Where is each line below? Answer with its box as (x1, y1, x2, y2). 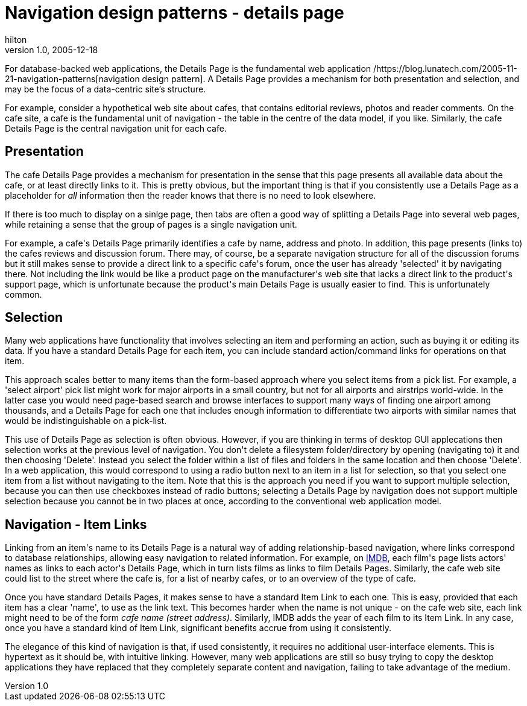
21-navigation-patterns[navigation (5, 73, 140, 84)
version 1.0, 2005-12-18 (5, 44, 98, 55)
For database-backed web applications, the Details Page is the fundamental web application (5, 63, 371, 74)
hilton (5, 34, 27, 45)
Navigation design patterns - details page (5, 2, 344, 23)
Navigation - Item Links (5, 516, 147, 532)
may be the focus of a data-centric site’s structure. (5, 83, 206, 94)
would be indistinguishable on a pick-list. (5, 416, 167, 426)
